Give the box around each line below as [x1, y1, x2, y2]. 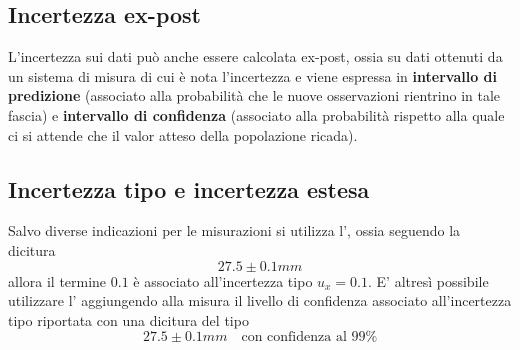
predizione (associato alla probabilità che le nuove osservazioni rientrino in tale [8, 85, 501, 106]
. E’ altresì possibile [368, 270, 489, 291]
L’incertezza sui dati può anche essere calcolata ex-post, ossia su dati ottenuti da [8, 46, 503, 67]
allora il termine [8, 270, 107, 291]
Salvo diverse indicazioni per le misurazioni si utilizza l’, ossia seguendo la [8, 220, 461, 241]
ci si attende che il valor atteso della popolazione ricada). [8, 124, 358, 145]
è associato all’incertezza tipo [133, 270, 313, 291]
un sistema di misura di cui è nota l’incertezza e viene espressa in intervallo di [8, 65, 497, 86]
